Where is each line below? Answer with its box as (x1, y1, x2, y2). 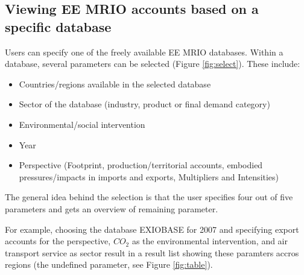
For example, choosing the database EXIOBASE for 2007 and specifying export (5, 223, 299, 235)
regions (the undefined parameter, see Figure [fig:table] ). (5, 258, 213, 271)
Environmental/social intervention (19, 118, 145, 130)
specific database (5, 17, 112, 36)
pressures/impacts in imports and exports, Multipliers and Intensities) (19, 170, 279, 183)
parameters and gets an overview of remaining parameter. (5, 202, 218, 215)
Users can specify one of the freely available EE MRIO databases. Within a (5, 45, 283, 58)
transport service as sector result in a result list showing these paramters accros (5, 246, 299, 259)
